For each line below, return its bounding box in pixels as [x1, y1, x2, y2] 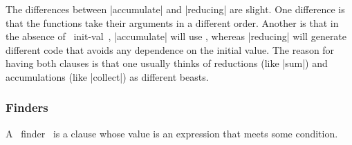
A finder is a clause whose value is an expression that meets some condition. [6, 126, 338, 140]
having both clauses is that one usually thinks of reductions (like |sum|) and [6, 56, 328, 70]
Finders [6, 99, 48, 116]
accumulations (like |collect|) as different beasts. [6, 69, 209, 84]
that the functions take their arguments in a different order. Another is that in [6, 15, 339, 30]
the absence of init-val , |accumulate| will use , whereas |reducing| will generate [6, 29, 347, 43]
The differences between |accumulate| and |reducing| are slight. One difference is [6, 2, 345, 16]
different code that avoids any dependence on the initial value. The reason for [6, 42, 335, 57]
